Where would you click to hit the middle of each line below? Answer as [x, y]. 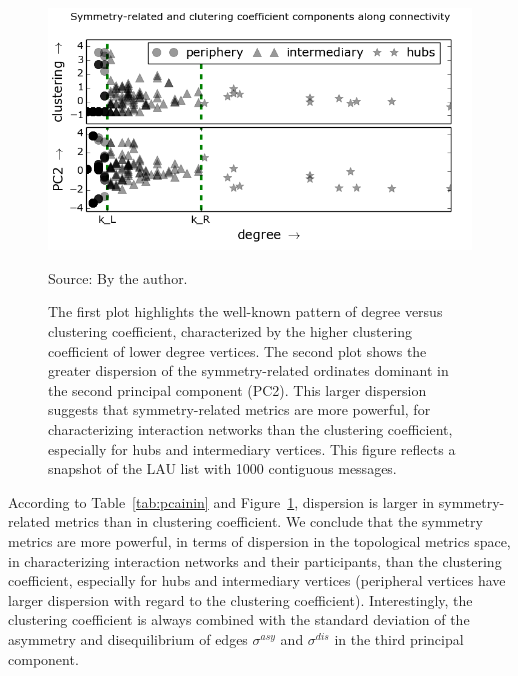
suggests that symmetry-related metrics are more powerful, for [239, 409]
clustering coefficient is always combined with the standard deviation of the [239, 619]
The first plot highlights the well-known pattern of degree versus [245, 311]
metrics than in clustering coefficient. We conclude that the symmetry [268, 521]
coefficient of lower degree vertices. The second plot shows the [237, 350]
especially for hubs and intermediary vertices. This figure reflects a [252, 448]
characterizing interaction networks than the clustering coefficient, [250, 429]
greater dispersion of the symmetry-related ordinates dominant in [248, 370]
